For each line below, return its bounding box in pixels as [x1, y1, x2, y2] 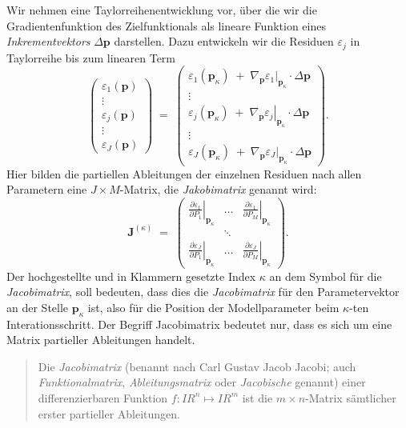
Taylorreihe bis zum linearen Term [6, 49, 176, 66]
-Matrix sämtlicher [305, 389, 396, 406]
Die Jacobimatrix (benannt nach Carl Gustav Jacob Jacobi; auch [38, 358, 356, 374]
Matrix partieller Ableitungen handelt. [6, 331, 195, 348]
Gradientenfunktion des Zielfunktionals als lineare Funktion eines [6, 17, 326, 34]
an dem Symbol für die [269, 267, 382, 284]
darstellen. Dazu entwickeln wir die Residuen [114, 33, 334, 50]
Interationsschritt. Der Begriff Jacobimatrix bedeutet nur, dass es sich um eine [6, 315, 392, 332]
